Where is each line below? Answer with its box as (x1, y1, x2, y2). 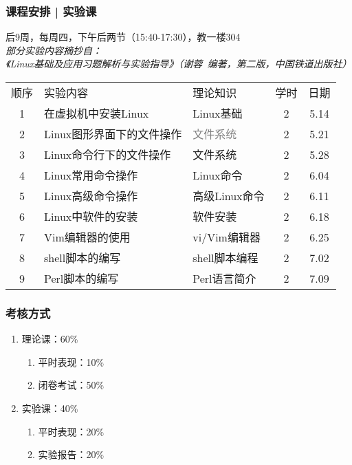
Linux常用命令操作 (44, 167, 138, 183)
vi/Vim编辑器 (192, 229, 261, 245)
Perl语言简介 (192, 270, 256, 286)
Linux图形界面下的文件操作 (44, 126, 182, 142)
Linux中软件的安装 (44, 208, 138, 224)
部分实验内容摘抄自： (5, 43, 102, 57)
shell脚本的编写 (44, 250, 121, 266)
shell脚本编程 (192, 250, 258, 266)
